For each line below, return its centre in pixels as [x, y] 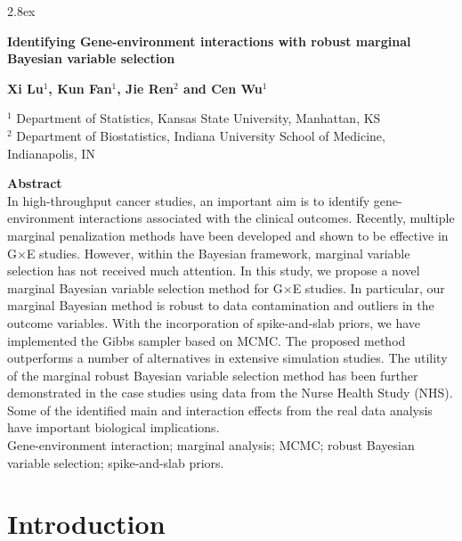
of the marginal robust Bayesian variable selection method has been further [213, 375]
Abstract [35, 183]
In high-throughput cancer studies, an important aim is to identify [189, 200]
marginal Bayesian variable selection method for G [145, 287]
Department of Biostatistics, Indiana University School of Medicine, [201, 135]
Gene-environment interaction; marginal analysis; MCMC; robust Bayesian [211, 445]
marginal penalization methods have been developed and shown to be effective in [228, 235]
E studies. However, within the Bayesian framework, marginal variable [218, 253]
